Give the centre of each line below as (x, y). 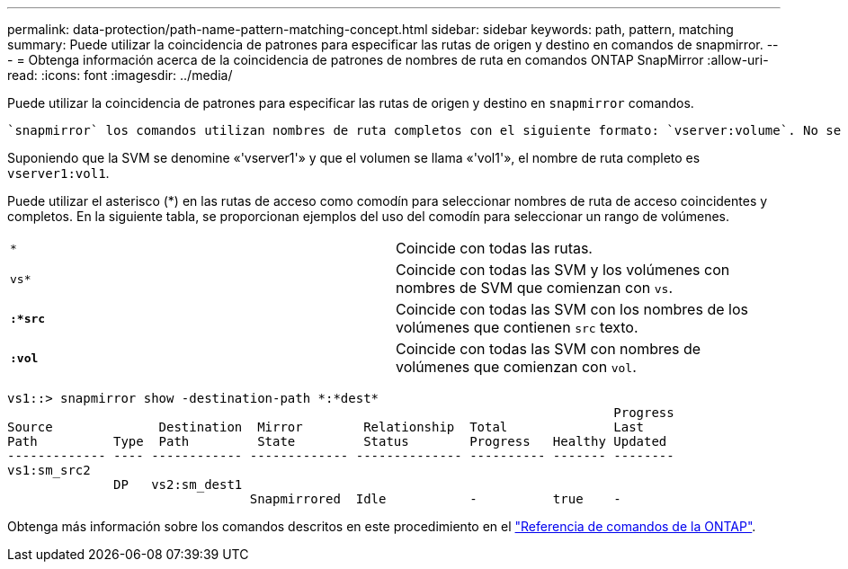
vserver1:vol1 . (58, 173)
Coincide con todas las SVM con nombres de (549, 349)
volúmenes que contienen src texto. (517, 327)
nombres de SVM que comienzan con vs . (534, 288)
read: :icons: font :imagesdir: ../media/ (120, 75)
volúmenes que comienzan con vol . (516, 367)
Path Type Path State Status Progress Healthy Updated (337, 441)
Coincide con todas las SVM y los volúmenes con (563, 270)
